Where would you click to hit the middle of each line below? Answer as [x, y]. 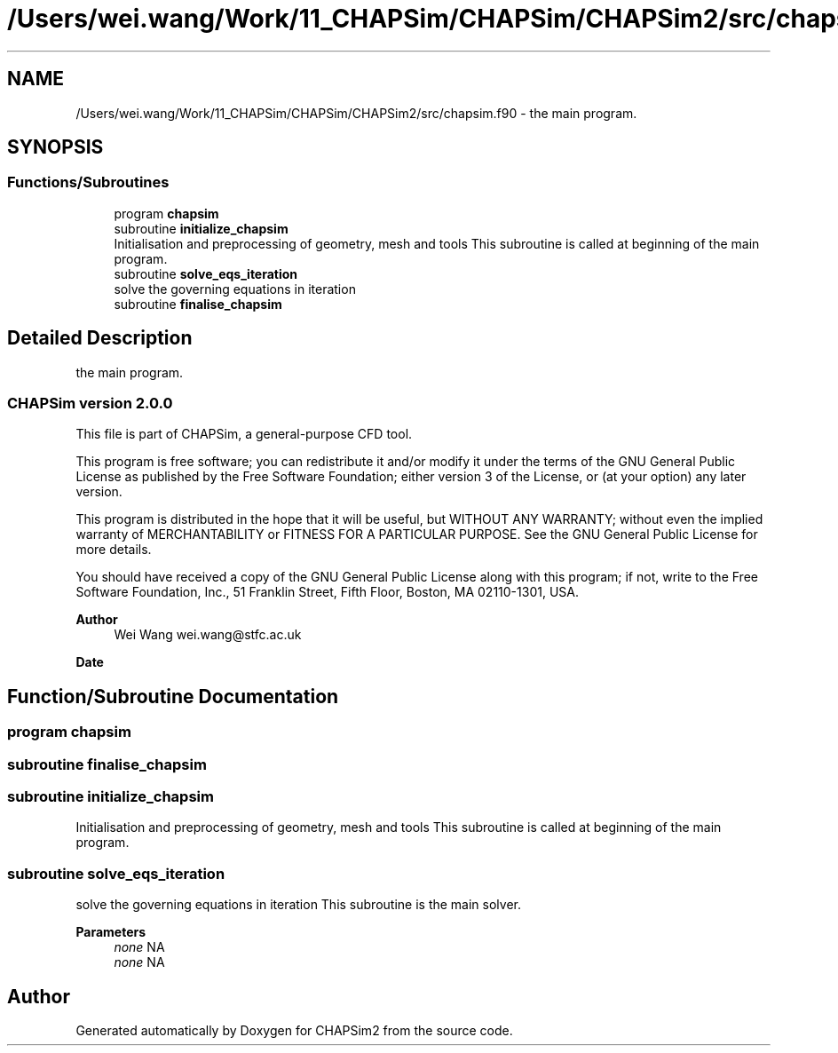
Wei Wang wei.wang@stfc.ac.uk [208, 635]
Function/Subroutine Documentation [173, 696]
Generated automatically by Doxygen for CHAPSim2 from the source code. [294, 1030]
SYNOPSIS [55, 147]
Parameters [111, 932]
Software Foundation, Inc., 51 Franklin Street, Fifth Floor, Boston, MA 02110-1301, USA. [327, 592]
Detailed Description [100, 338]
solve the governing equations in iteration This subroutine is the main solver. [298, 905]
